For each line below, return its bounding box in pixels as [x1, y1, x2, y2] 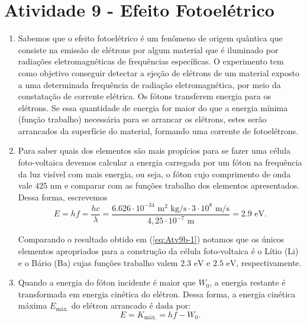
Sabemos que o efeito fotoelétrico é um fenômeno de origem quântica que [18, 32, 283, 44]
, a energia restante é [209, 276, 286, 289]
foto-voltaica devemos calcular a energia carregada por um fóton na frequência [18, 156, 302, 169]
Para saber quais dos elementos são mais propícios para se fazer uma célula [18, 144, 291, 157]
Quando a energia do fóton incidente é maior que [18, 276, 196, 289]
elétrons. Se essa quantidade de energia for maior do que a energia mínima [18, 101, 288, 114]
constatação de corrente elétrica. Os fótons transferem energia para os [18, 90, 272, 102]
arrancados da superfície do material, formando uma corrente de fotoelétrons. [18, 124, 299, 137]
